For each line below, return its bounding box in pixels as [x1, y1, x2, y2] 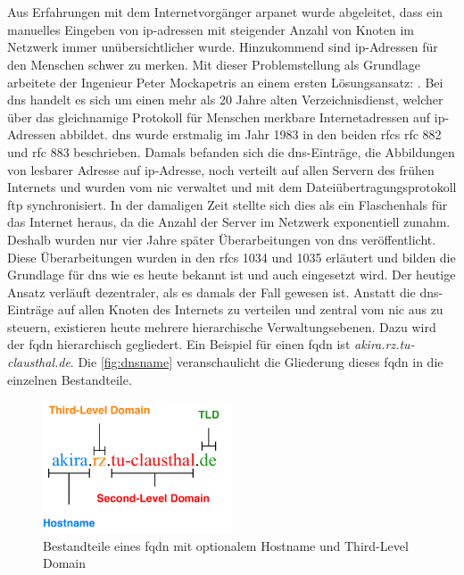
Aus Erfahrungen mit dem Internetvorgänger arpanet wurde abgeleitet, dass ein [7, 3, 443, 21]
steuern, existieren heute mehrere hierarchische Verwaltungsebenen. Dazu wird [7, 317, 436, 336]
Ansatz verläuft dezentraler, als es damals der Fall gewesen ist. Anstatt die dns [7, 282, 439, 301]
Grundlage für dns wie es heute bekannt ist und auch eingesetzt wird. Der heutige [7, 265, 456, 284]
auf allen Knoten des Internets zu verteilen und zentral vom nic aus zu [57, 300, 443, 319]
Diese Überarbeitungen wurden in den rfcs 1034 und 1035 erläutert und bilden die [7, 247, 456, 266]
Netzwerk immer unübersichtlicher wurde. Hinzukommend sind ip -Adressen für [7, 37, 438, 56]
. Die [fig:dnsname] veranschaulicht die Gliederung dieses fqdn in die [70, 353, 443, 371]
